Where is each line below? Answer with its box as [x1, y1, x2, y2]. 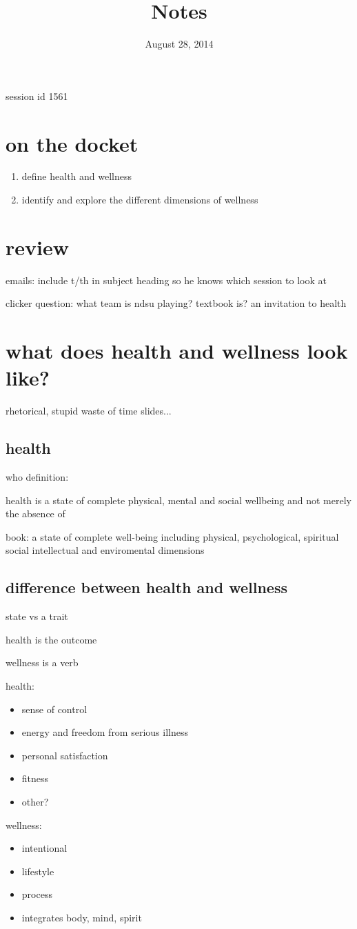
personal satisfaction [21, 748, 108, 762]
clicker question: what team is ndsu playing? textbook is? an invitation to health [6, 296, 347, 310]
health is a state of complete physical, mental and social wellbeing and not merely [6, 492, 351, 507]
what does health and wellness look [6, 337, 348, 365]
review [6, 232, 69, 261]
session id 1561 [6, 88, 68, 103]
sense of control [21, 701, 88, 716]
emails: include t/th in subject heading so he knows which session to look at [6, 272, 327, 287]
